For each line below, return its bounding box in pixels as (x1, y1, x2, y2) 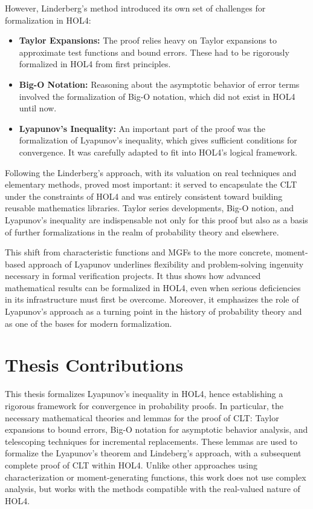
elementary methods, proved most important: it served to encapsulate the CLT (5, 178, 297, 191)
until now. (19, 102, 57, 114)
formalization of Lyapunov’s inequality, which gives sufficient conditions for (19, 134, 297, 146)
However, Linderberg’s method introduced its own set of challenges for (5, 2, 266, 14)
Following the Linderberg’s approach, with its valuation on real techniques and (5, 166, 297, 179)
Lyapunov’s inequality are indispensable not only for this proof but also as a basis (5, 213, 308, 226)
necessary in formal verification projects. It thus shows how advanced (5, 269, 261, 282)
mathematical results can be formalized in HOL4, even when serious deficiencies (5, 281, 301, 294)
